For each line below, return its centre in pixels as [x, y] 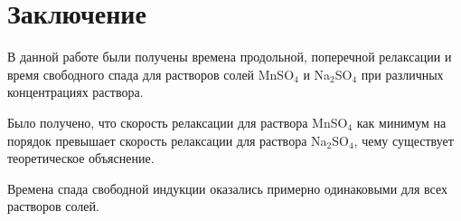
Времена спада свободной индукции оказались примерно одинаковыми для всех [227, 188]
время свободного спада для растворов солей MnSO [151, 74]
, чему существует [404, 140]
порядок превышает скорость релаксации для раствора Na [167, 140]
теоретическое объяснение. [81, 158]
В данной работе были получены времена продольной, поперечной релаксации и [230, 57]
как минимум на [401, 122]
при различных [402, 74]
